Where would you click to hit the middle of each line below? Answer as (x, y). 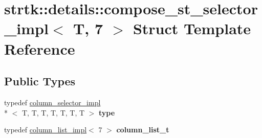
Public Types (40, 81)
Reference (40, 48)
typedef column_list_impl (46, 130)
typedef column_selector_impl (52, 102)
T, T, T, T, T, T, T (53, 112)
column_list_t (143, 130)
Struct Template (192, 28)
